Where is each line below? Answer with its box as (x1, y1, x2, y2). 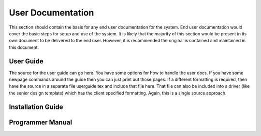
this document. (9, 44, 39, 50)
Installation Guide (9, 103, 63, 111)
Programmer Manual (9, 118, 72, 126)
